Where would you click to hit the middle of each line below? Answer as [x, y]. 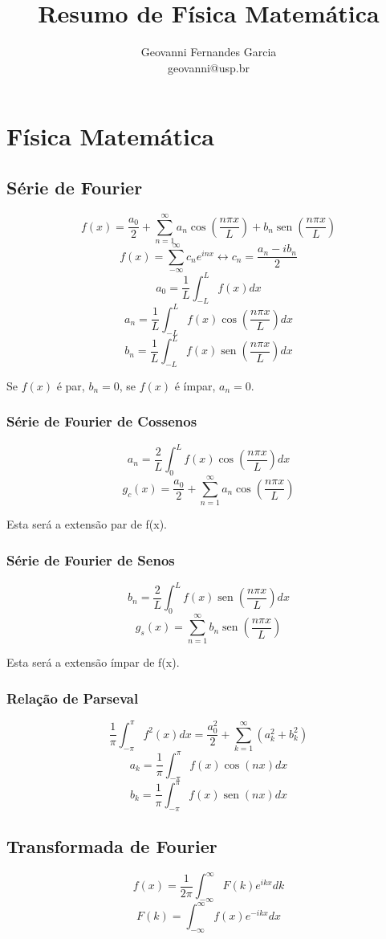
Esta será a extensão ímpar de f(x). [93, 662]
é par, [71, 385]
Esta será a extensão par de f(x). [87, 524]
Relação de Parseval [73, 698]
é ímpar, [195, 385]
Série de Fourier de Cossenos [102, 421]
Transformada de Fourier [112, 846]
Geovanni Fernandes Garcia [209, 52]
